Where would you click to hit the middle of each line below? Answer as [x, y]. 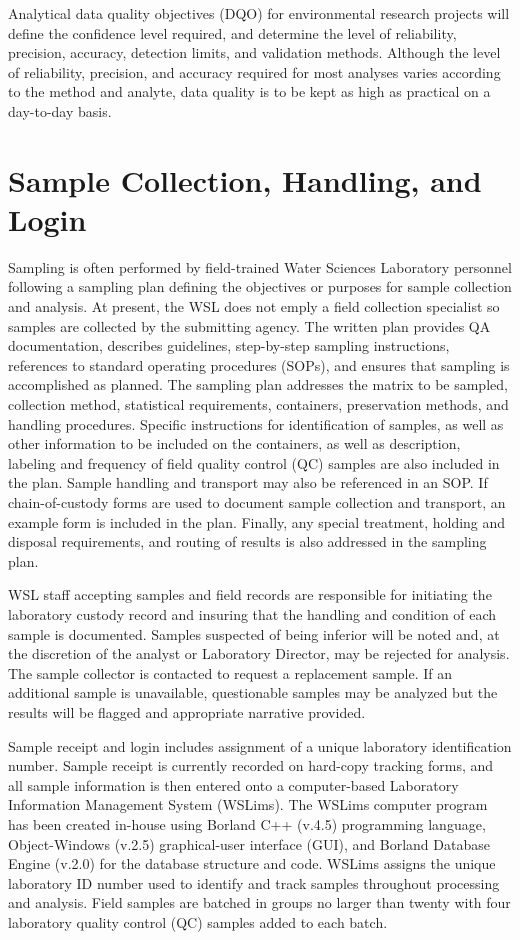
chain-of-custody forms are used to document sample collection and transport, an [257, 502]
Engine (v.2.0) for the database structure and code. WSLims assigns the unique [252, 863]
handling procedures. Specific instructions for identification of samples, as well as [256, 423]
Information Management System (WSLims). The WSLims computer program [248, 804]
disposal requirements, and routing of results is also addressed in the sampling [247, 541]
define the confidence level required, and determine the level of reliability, [232, 32]
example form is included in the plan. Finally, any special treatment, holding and [257, 521]
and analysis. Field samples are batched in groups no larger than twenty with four [259, 902]
